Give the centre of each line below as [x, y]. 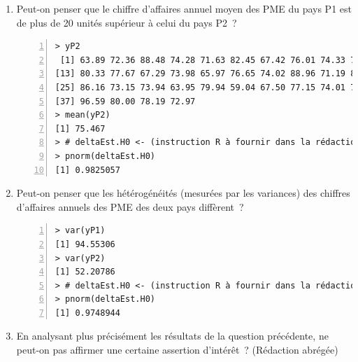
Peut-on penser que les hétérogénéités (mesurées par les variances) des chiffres [183, 193]
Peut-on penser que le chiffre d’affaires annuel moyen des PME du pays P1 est [184, 8]
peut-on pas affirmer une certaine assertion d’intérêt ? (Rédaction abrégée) [177, 350]
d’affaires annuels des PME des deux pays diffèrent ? [130, 206]
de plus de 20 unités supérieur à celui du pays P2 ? [127, 22]
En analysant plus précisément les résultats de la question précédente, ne [172, 336]
